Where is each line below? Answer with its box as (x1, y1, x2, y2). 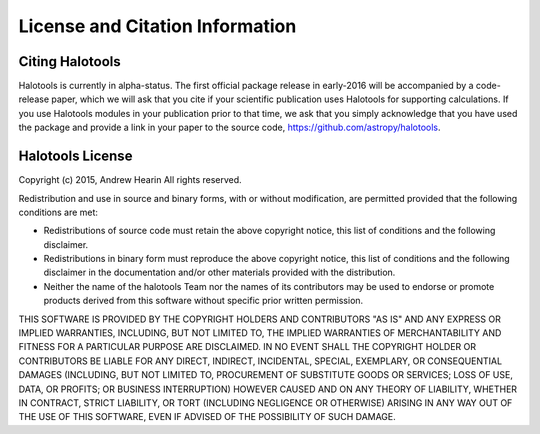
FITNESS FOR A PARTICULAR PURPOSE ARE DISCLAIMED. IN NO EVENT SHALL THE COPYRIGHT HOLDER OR (18, 341, 477, 353)
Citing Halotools (18, 53, 122, 70)
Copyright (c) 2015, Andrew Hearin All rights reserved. (18, 174, 242, 186)
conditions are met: (18, 206, 99, 218)
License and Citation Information (18, 15, 297, 37)
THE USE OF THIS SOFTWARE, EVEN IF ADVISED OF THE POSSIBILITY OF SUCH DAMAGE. (18, 411, 397, 423)
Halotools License (18, 148, 133, 165)
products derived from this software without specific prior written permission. (43, 295, 364, 307)
